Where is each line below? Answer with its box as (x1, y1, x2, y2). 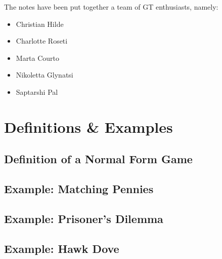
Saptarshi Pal (16, 86, 58, 97)
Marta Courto (16, 52, 60, 63)
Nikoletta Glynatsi (16, 69, 73, 80)
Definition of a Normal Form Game (4, 151, 193, 167)
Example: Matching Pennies (4, 181, 154, 197)
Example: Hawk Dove (4, 240, 119, 256)
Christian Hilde (16, 18, 64, 29)
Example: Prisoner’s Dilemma (4, 210, 163, 226)
